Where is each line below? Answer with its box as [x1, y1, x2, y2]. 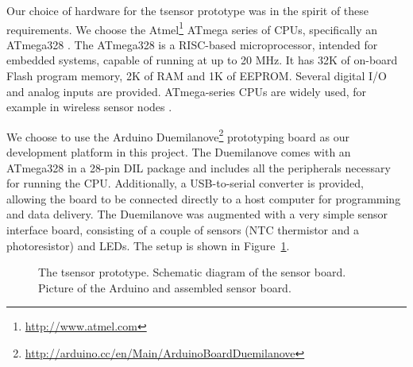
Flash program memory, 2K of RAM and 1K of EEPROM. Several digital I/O [6, 68, 387, 84]
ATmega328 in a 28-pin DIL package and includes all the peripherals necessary [6, 159, 391, 176]
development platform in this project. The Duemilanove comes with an [6, 144, 351, 160]
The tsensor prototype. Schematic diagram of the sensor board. [38, 264, 346, 280]
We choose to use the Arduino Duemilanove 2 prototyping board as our [6, 126, 349, 145]
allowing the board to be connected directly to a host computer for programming [6, 190, 401, 207]
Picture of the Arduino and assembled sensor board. [38, 279, 291, 296]
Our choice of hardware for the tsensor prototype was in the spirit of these [6, 2, 369, 18]
